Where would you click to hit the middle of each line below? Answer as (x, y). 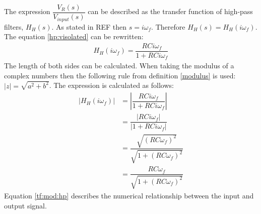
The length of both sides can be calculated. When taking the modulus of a (119, 66)
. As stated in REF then (89, 26)
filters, (14, 26)
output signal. (25, 205)
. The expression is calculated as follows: (111, 85)
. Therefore (168, 26)
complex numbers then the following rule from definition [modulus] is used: (120, 75)
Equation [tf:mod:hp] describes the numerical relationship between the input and (129, 195)
